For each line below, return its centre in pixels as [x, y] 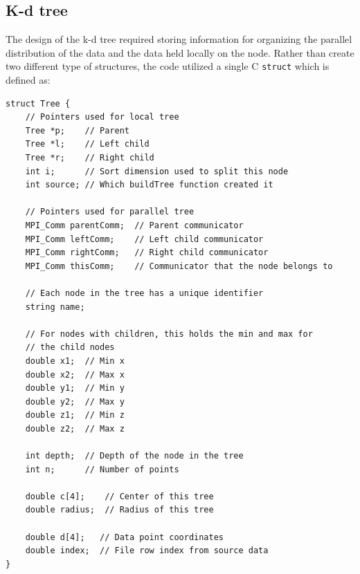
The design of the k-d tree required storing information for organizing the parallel [179, 39]
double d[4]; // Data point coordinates [124, 537]
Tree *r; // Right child [90, 158]
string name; [55, 307]
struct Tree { [38, 103]
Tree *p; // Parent [77, 130]
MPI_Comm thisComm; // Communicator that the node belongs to [179, 266]
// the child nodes [70, 348]
